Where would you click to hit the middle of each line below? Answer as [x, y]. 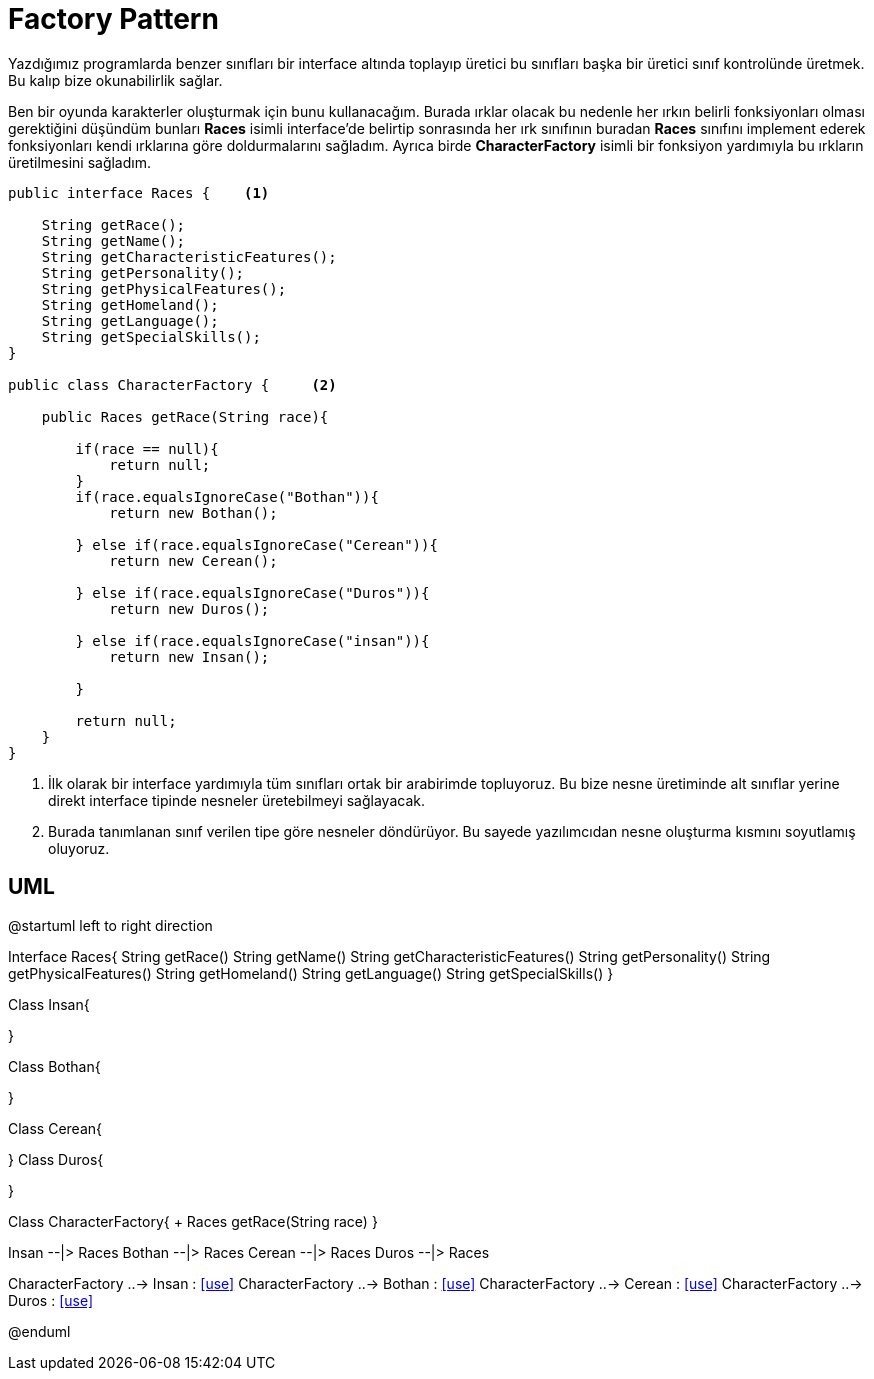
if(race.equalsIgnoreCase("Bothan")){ [227, 496]
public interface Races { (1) [139, 192]
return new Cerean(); [193, 560]
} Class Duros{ [56, 1159]
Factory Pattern [113, 19]
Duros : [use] [51, 1300]
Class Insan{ [49, 1004]
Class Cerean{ [55, 1128]
